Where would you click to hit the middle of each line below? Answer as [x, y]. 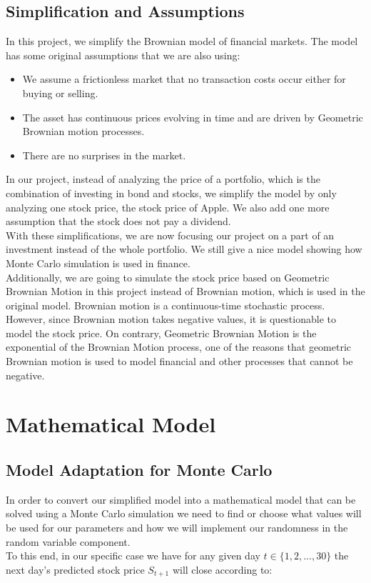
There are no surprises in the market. [104, 155]
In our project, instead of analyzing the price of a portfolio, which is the [163, 179]
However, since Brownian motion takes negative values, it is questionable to [171, 319]
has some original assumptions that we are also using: [123, 55]
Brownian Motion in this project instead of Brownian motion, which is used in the [185, 291]
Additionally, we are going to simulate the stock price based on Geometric [168, 277]
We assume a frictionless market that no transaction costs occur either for [184, 79]
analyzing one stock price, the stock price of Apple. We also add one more [168, 207]
